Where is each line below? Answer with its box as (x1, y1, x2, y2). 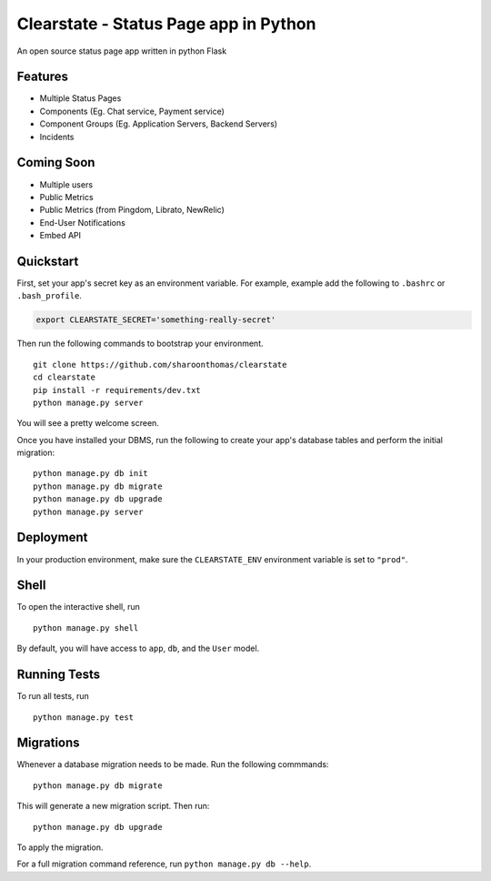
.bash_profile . (16, 290, 82, 301)
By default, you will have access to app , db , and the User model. (16, 643, 260, 654)
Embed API (39, 230, 82, 241)
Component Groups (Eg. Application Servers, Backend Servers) (39, 118, 277, 129)
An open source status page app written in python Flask (16, 46, 227, 56)
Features (16, 69, 68, 85)
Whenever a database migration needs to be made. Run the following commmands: (16, 759, 329, 770)
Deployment (16, 530, 88, 545)
